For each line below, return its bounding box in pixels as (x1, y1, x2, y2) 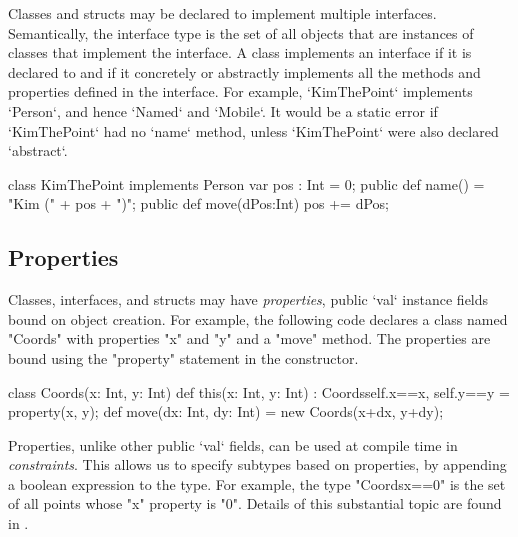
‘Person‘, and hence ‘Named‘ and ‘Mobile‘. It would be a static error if (8, 100, 438, 121)
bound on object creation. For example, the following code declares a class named (8, 308, 508, 329)
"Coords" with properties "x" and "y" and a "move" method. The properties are (8, 328, 491, 349)
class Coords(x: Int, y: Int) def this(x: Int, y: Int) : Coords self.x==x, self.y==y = (8, 381, 510, 402)
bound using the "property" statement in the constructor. (8, 347, 359, 368)
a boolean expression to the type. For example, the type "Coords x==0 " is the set (8, 473, 506, 494)
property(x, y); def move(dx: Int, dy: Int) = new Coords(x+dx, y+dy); (8, 401, 444, 422)
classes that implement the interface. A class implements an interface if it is (8, 42, 472, 63)
